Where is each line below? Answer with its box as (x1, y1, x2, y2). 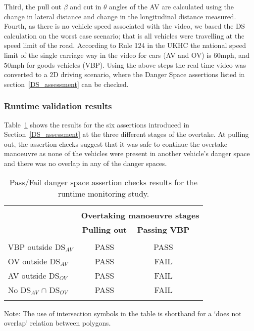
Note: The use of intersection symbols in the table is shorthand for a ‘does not (4, 308, 242, 318)
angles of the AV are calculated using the (109, 1, 234, 11)
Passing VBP (137, 223, 190, 235)
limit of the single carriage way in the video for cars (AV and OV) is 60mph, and (4, 49, 250, 60)
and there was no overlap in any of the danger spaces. (4, 158, 167, 168)
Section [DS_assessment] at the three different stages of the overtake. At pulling (4, 129, 249, 139)
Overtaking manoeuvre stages (81, 209, 200, 221)
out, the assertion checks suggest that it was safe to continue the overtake (4, 138, 227, 149)
